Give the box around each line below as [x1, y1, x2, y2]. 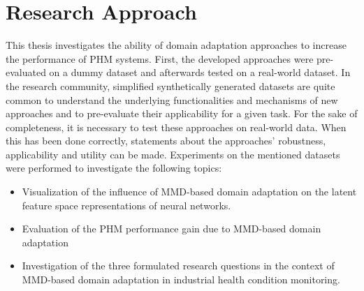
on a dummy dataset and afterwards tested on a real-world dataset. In [49, 65, 351, 80]
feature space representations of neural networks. [22, 197, 231, 212]
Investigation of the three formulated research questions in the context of [22, 258, 335, 273]
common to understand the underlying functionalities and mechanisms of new [6, 92, 338, 107]
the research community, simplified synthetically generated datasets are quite [6, 78, 335, 93]
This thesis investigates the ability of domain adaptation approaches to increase [6, 38, 347, 52]
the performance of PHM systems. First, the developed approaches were [6, 51, 314, 66]
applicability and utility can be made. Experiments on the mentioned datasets [6, 147, 340, 161]
